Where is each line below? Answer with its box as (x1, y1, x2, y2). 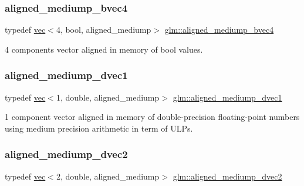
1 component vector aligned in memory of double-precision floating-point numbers (5, 111, 300, 123)
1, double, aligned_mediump (56, 91, 160, 103)
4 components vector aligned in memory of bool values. (5, 43, 203, 55)
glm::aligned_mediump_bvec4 (164, 23, 274, 36)
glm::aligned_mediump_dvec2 (173, 170, 282, 182)
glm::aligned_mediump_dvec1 (173, 91, 282, 103)
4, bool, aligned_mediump (56, 23, 151, 36)
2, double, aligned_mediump (56, 170, 160, 182)
